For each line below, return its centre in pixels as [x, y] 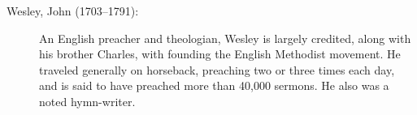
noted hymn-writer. [87, 101]
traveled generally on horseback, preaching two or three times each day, [217, 69]
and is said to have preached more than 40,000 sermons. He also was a [214, 85]
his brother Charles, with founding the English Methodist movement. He [220, 54]
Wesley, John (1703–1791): [73, 11]
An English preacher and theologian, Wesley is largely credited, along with [225, 38]
